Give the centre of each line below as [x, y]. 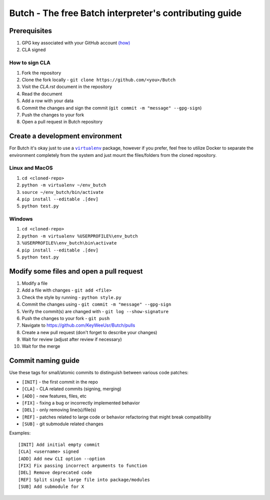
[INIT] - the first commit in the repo [60, 382]
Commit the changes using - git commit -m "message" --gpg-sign [96, 304]
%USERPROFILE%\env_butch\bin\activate [69, 243]
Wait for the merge [41, 346]
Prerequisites [30, 31]
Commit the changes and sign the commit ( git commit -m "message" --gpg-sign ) [112, 108]
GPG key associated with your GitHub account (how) [76, 43]
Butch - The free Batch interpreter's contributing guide [125, 13]
